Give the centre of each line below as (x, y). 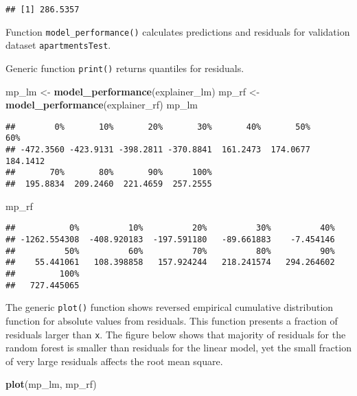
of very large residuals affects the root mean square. (114, 361)
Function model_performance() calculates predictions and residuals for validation (178, 31)
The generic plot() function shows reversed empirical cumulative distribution (170, 307)
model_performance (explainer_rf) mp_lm (102, 105)
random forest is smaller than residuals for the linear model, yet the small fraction (178, 348)
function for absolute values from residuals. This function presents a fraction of (172, 320)
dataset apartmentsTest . (58, 45)
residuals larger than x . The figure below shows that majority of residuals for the (176, 334)
